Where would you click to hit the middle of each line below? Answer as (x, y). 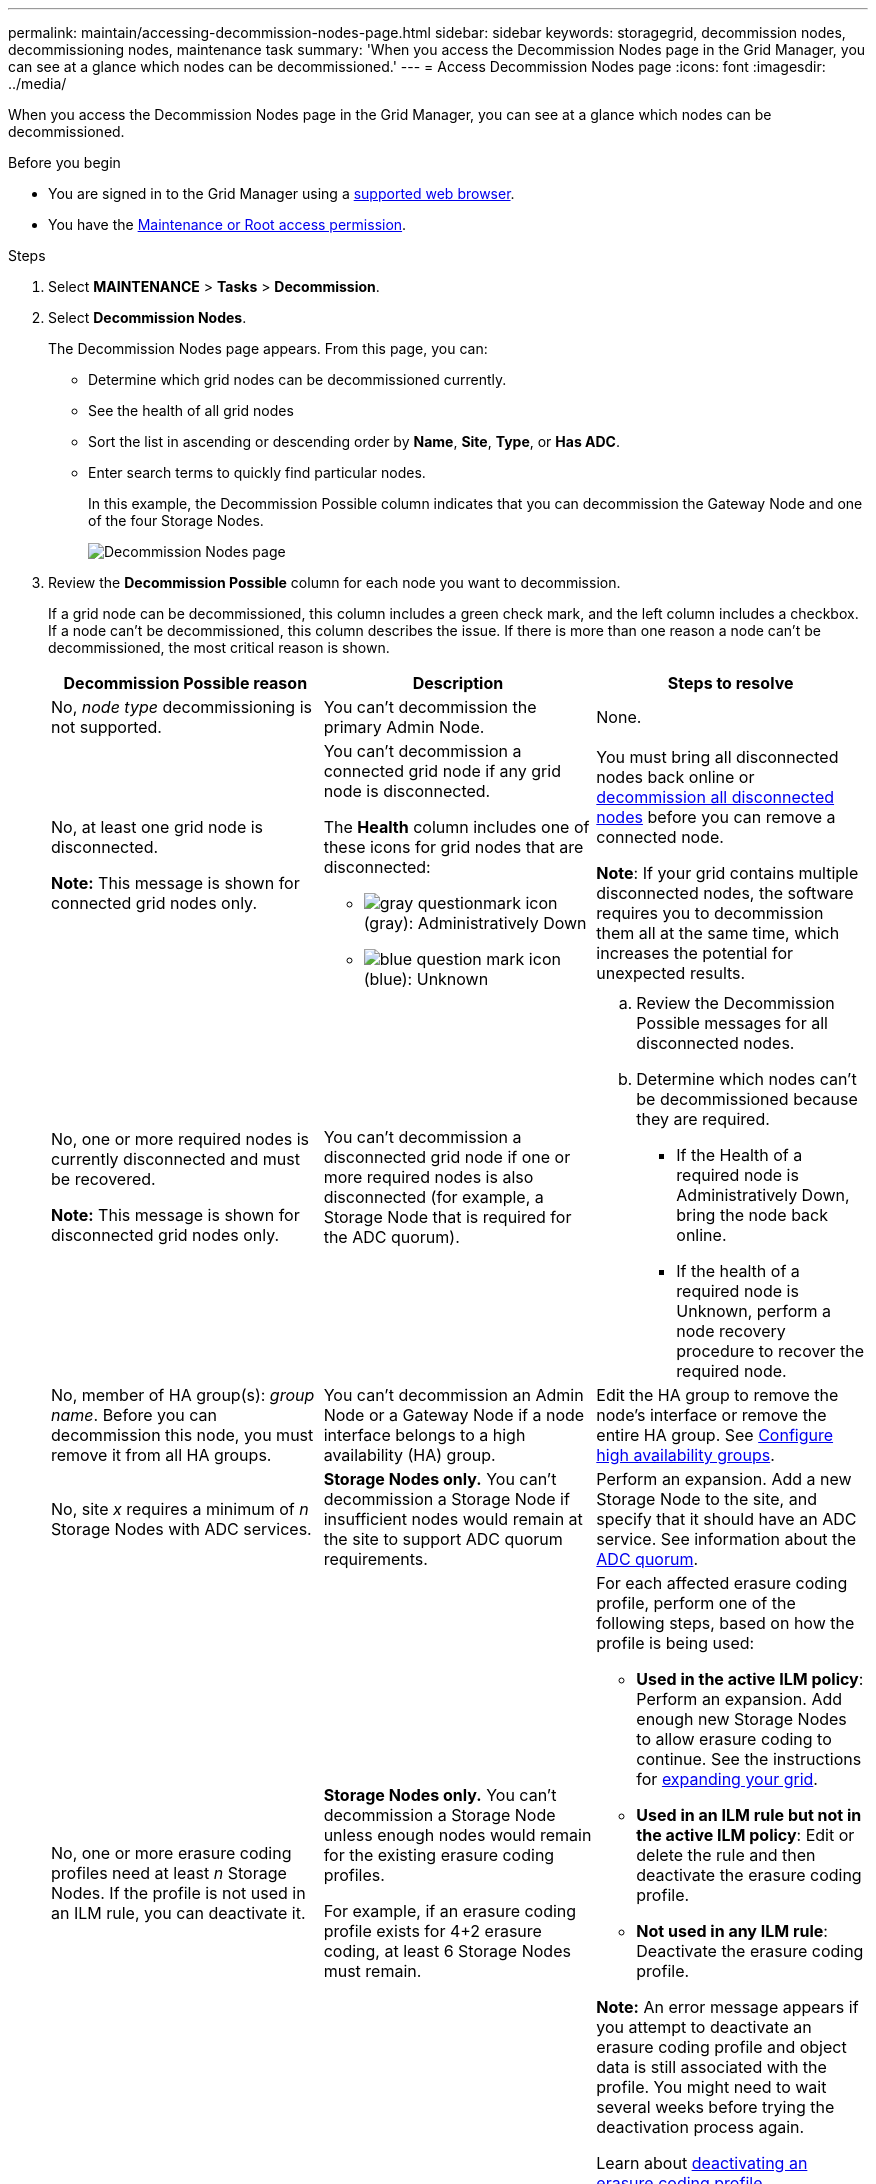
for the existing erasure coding (439, 1855)
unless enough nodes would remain (457, 1835)
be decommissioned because (747, 1099)
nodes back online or (675, 777)
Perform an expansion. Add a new (724, 1479)
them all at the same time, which (718, 933)
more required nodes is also (428, 1177)
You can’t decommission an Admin (453, 1395)
